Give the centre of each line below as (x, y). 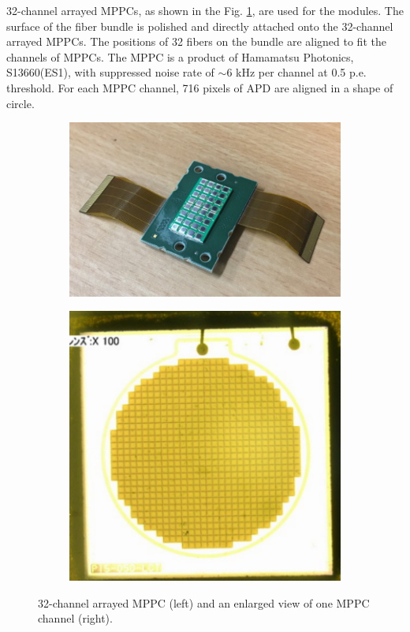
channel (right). (75, 618)
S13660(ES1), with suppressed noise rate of (110, 72)
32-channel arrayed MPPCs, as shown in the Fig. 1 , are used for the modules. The (205, 10)
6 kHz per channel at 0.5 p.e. (296, 72)
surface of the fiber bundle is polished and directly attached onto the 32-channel (200, 26)
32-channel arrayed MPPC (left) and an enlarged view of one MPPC (204, 602)
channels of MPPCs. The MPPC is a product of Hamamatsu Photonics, (180, 56)
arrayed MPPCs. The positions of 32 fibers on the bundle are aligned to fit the (196, 41)
